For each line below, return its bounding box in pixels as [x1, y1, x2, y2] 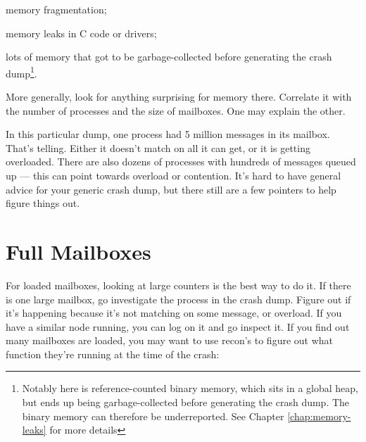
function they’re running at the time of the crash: [6, 346, 220, 361]
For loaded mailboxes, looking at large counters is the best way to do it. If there [6, 277, 351, 292]
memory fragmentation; [6, 2, 107, 16]
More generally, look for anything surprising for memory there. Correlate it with [6, 89, 352, 104]
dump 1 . [6, 63, 37, 80]
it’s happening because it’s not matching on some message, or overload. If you [6, 305, 342, 320]
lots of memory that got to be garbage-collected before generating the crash [6, 49, 332, 64]
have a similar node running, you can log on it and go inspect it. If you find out [6, 319, 350, 334]
